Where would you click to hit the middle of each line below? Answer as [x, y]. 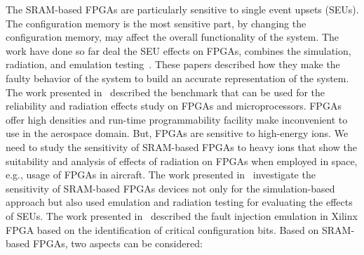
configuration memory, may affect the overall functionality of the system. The [173, 37]
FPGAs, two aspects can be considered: [117, 243]
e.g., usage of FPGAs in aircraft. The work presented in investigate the [161, 175]
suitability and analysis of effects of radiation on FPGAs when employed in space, [182, 161]
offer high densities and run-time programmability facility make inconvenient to [177, 119]
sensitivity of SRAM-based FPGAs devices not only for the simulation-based [170, 188]
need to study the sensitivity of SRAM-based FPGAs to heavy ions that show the [181, 146]
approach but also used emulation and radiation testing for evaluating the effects [179, 202]
